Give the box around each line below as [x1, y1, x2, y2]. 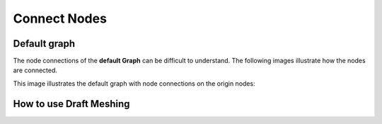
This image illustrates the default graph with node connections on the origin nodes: [13, 79, 255, 88]
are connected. [13, 66, 58, 74]
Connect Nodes [13, 11, 108, 26]
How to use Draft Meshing [13, 98, 130, 110]
